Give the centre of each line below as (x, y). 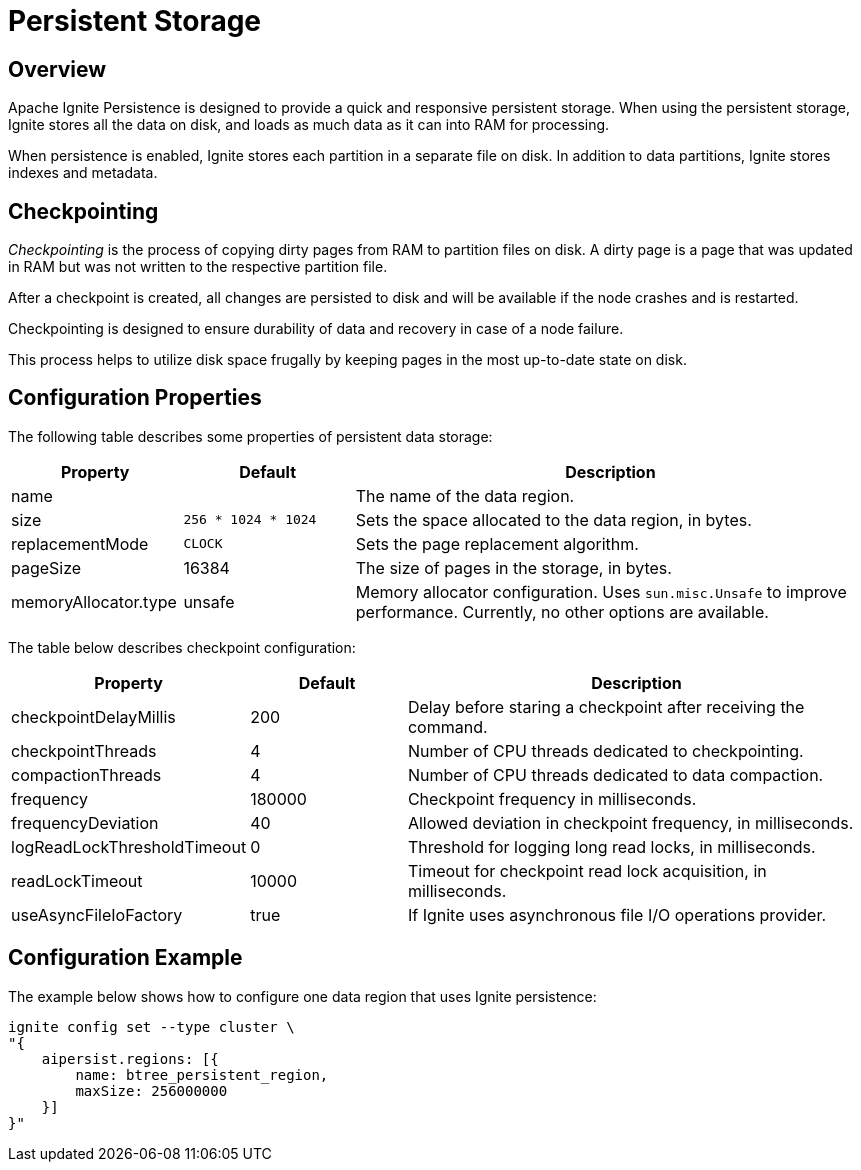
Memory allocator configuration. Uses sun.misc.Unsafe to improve (601, 591)
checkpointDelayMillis (93, 716)
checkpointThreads (84, 750)
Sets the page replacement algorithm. (497, 543)
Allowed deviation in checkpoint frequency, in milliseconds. (630, 822)
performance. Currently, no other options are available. (562, 611)
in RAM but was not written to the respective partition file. (198, 267)
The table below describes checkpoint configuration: (182, 647)
